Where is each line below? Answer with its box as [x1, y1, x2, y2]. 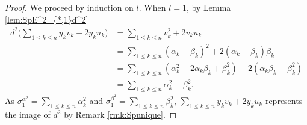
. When [138, 1, 166, 13]
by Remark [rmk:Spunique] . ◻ [64, 108, 177, 121]
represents [265, 94, 303, 107]
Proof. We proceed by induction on [5, 1, 134, 13]
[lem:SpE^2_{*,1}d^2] [5, 13, 88, 25]
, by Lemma [187, 1, 231, 13]
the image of [5, 108, 51, 121]
